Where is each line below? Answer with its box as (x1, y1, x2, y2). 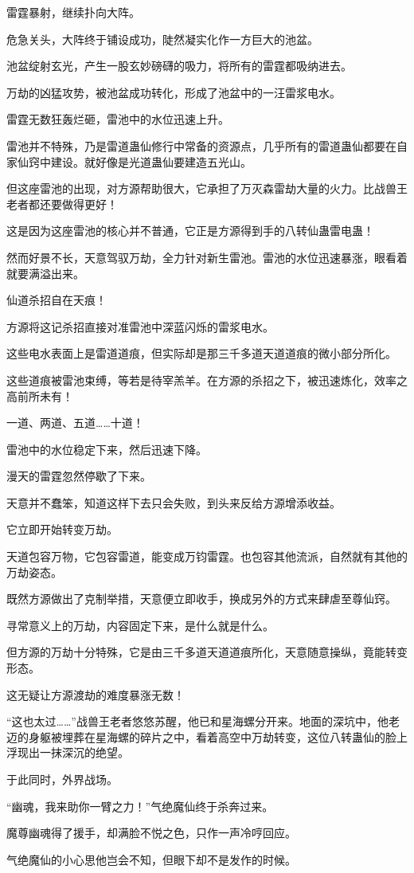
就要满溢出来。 (6, 264, 84, 281)
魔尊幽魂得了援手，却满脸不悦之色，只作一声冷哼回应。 (6, 824, 296, 841)
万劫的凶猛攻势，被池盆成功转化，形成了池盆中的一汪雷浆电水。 (6, 84, 341, 100)
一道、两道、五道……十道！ (6, 414, 144, 431)
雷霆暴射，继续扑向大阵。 (6, 4, 140, 20)
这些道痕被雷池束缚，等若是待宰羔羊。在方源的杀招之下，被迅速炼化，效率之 (6, 371, 408, 388)
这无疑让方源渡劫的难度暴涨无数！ (6, 686, 185, 703)
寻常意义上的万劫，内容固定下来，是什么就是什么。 (6, 617, 274, 633)
